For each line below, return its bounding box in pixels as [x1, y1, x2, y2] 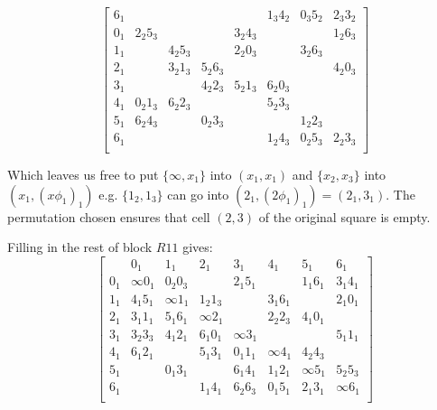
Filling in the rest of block [7, 238, 153, 256]
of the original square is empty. [258, 207, 431, 226]
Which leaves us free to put [7, 164, 159, 183]
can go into [167, 184, 229, 203]
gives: [182, 238, 213, 256]
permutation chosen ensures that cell [7, 207, 210, 226]
